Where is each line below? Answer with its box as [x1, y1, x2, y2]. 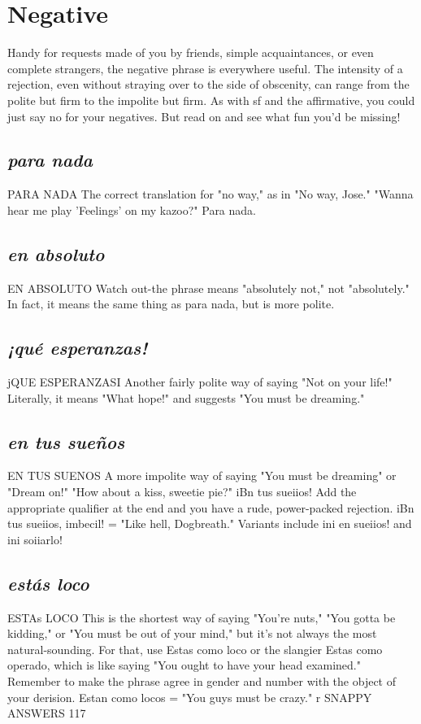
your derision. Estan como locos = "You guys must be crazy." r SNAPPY [7, 688, 372, 705]
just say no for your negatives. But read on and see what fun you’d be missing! [7, 107, 401, 124]
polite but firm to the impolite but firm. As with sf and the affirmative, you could [7, 91, 415, 108]
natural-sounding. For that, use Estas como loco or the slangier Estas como [7, 640, 383, 657]
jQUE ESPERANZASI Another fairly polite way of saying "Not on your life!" [7, 373, 393, 390]
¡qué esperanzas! [7, 335, 148, 360]
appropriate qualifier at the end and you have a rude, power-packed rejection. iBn [7, 499, 414, 516]
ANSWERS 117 [7, 704, 86, 722]
